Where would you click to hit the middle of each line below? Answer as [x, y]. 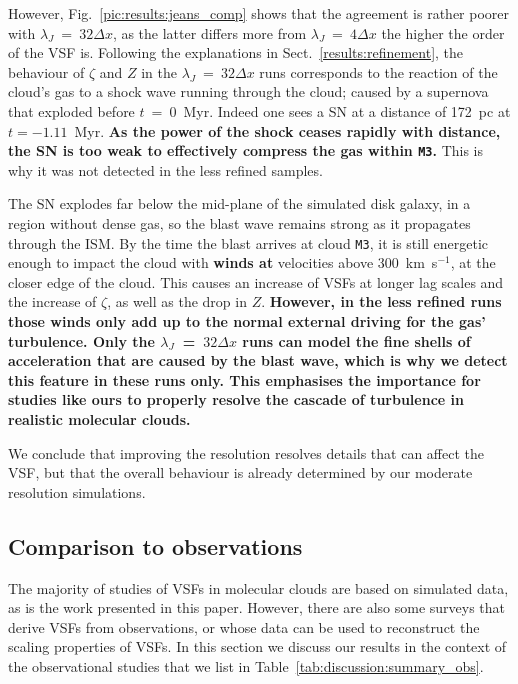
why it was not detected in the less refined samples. [165, 169]
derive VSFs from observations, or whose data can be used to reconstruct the [244, 626]
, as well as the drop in [177, 301]
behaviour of [46, 71]
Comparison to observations [155, 545]
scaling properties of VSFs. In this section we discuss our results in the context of [257, 646]
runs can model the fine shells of [356, 340]
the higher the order [443, 32]
